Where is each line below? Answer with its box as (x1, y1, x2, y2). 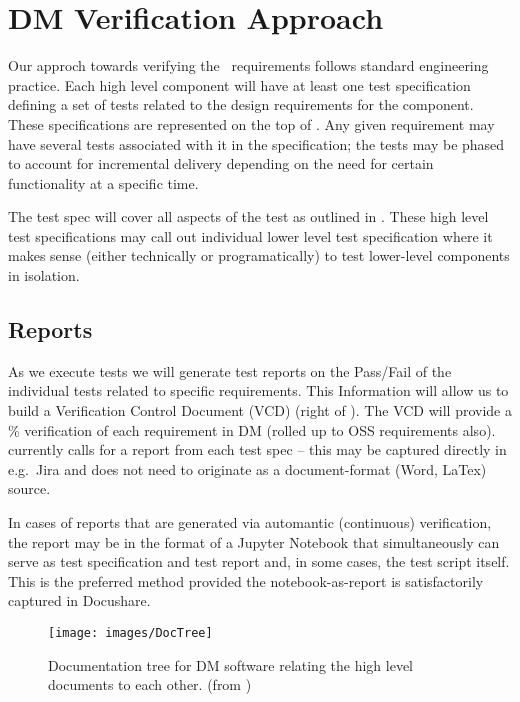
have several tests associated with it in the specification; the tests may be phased (8, 133, 505, 154)
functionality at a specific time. (8, 172, 199, 193)
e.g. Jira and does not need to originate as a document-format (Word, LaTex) (8, 458, 487, 479)
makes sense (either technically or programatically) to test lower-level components (8, 245, 510, 266)
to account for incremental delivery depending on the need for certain (8, 153, 434, 174)
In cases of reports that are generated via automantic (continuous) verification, (8, 512, 492, 533)
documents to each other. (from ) (48, 674, 252, 695)
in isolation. (8, 265, 80, 286)
